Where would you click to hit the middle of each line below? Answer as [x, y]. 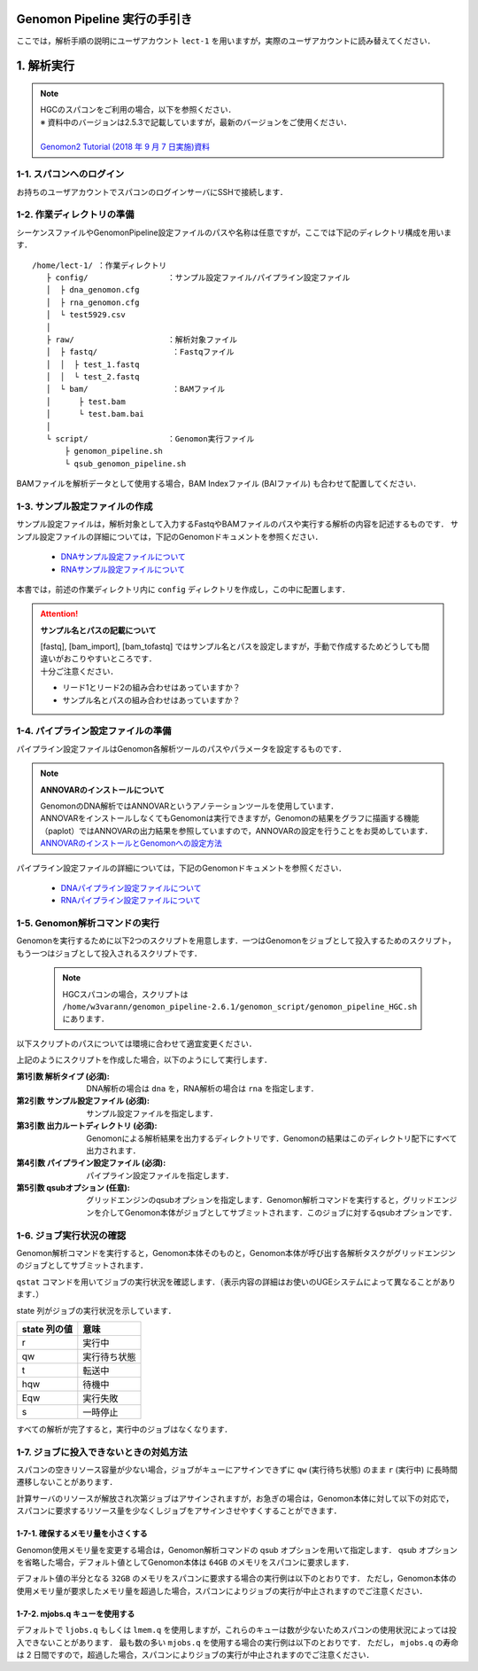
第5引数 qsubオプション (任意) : [73, 1188]
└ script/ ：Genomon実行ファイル [150, 439]
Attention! [59, 614]
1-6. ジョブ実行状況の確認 [71, 1235]
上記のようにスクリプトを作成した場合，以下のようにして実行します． [144, 1060]
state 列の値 [47, 1329]
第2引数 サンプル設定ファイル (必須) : [83, 1101]
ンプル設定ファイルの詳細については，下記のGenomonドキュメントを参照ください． [170, 536]
